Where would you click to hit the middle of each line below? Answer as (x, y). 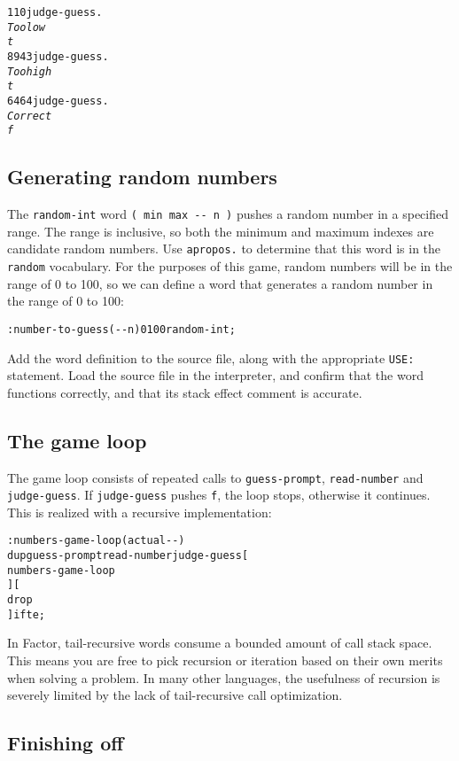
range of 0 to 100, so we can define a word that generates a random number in (220, 283)
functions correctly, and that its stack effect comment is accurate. (185, 392)
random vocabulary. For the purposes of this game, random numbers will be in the (230, 266)
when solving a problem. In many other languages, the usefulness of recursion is (224, 677)
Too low (26, 27)
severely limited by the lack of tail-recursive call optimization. (175, 695)
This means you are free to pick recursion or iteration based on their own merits (225, 660)
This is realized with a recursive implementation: (140, 512)
